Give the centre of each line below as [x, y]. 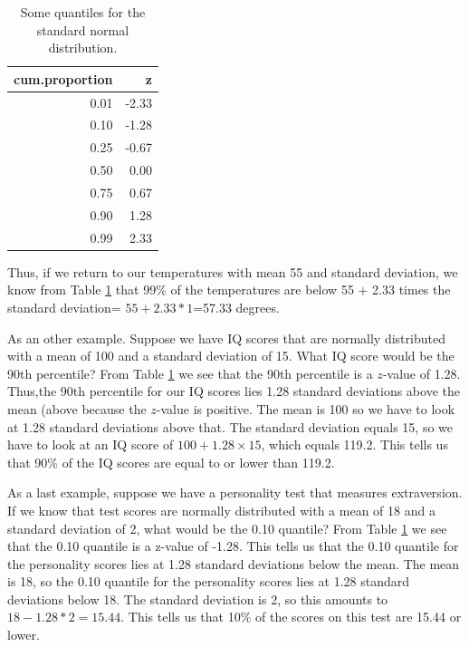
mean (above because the [77, 408]
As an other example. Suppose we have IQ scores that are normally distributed [226, 338]
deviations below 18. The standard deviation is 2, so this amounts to [198, 599]
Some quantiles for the [83, 12]
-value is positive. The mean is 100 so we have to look [306, 408]
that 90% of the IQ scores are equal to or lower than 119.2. [171, 462]
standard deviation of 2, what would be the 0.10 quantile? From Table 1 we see [227, 528]
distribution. [83, 48]
